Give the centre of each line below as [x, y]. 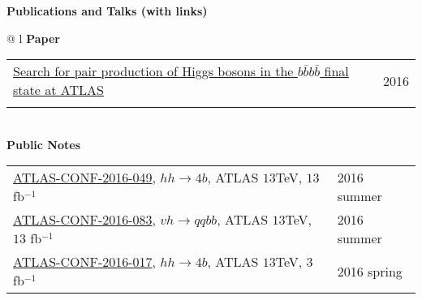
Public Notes [43, 144]
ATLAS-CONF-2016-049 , [85, 178]
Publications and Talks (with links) [107, 11]
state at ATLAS [58, 90]
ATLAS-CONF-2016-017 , [85, 262]
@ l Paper [33, 38]
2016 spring [370, 271]
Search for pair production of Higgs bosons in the [153, 71]
